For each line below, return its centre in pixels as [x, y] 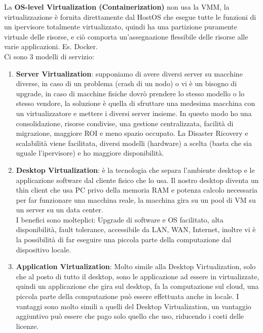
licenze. [27, 326]
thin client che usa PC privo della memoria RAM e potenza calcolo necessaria [137, 190]
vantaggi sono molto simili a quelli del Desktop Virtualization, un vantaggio [134, 306]
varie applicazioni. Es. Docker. [51, 46]
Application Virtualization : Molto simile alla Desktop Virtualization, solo [136, 266]
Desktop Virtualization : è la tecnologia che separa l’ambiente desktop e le [135, 170]
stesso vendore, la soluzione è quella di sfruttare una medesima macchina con [136, 103]
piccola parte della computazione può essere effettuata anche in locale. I [127, 296]
